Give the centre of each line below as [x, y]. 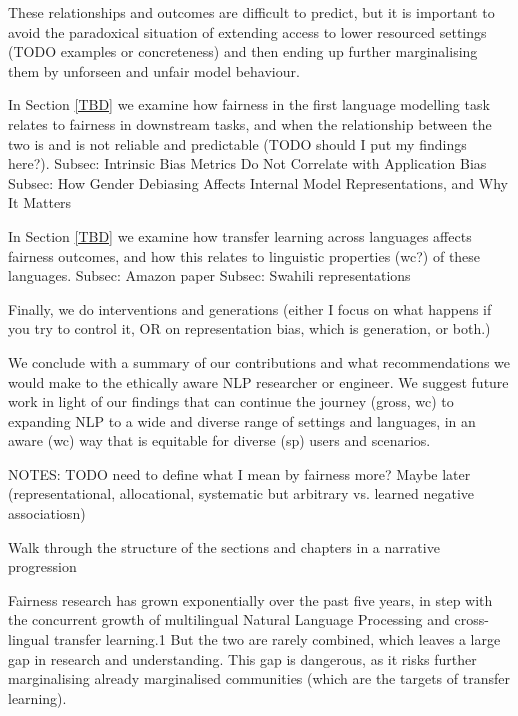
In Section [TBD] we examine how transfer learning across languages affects [240, 235]
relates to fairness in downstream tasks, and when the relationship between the [250, 123]
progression [42, 566]
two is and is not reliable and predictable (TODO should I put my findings [237, 143]
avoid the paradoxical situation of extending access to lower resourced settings [247, 31]
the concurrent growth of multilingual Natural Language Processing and [229, 619]
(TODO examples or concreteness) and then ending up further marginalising [243, 51]
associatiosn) [47, 513]
